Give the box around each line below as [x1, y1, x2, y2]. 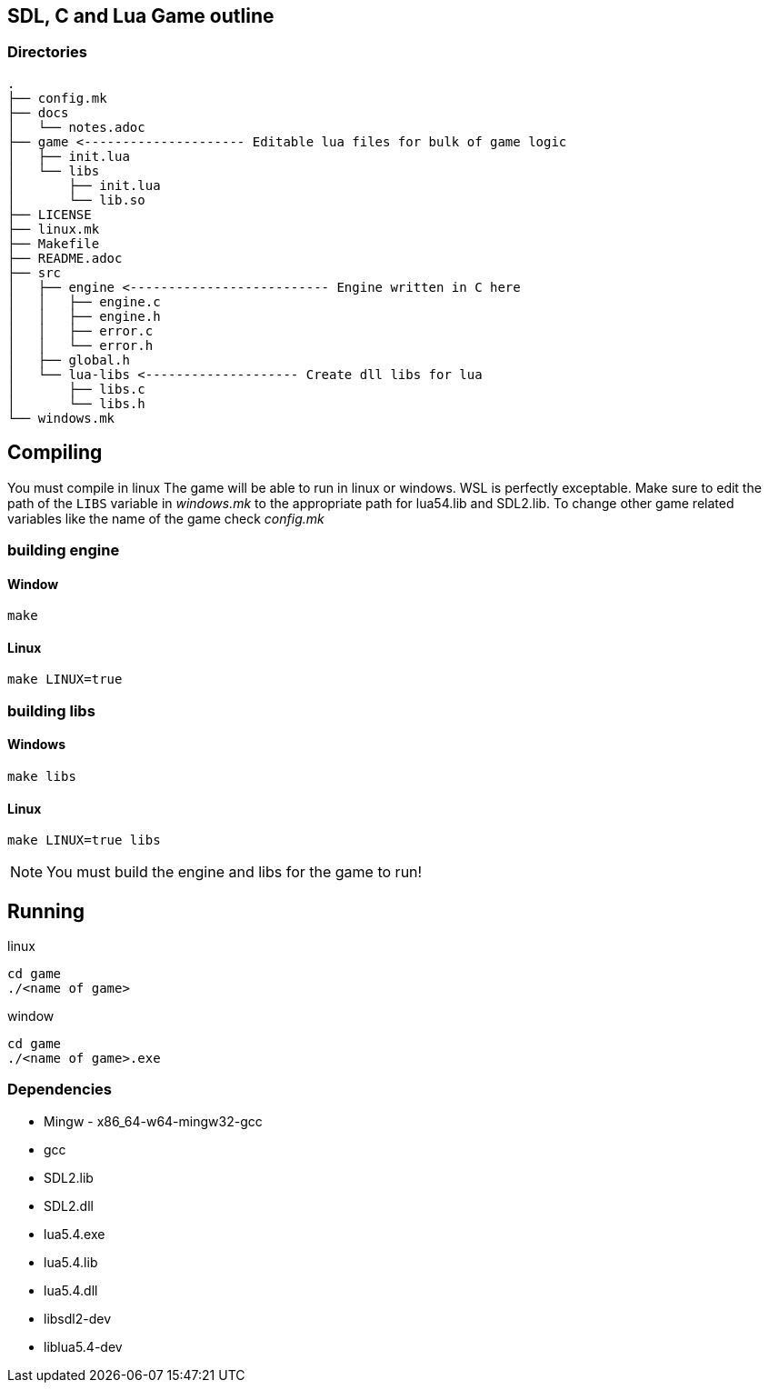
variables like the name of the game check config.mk [7, 510, 325, 526]
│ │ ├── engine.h [7, 308, 161, 324]
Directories [7, 43, 87, 62]
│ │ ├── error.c [7, 323, 154, 338]
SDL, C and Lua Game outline [7, 5, 275, 27]
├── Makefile [7, 235, 100, 251]
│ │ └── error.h [7, 337, 154, 353]
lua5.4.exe [44, 1225, 105, 1242]
